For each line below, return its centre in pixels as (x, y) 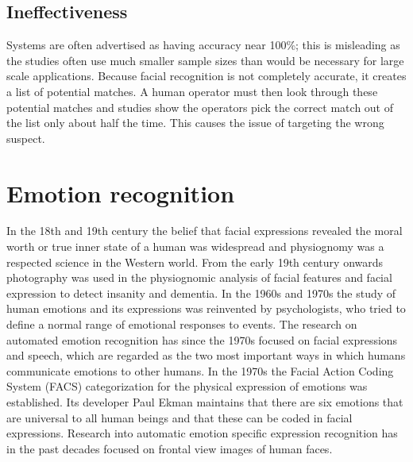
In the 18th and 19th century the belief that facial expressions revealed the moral (205, 231)
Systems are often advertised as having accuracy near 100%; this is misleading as (203, 45)
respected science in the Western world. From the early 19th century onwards (195, 262)
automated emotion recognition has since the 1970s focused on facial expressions (202, 339)
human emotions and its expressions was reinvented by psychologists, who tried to (206, 308)
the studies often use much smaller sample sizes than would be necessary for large (205, 60)
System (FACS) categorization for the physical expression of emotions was (187, 386)
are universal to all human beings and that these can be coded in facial (179, 417)
